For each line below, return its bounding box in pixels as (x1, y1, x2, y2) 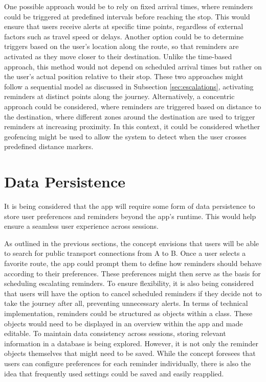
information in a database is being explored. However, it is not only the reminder (4, 338, 259, 348)
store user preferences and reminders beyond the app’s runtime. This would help (4, 210, 256, 221)
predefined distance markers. (4, 141, 94, 152)
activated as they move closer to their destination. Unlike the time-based (4, 51, 232, 61)
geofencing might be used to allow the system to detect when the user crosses (4, 131, 247, 141)
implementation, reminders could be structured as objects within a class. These (4, 307, 253, 318)
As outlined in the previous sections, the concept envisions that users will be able (4, 237, 259, 248)
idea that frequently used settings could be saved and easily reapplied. (4, 368, 224, 378)
